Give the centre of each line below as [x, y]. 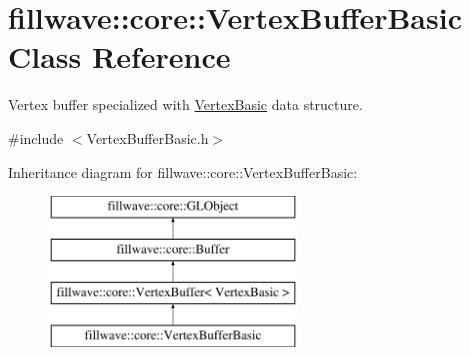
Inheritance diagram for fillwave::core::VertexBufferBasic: [183, 171]
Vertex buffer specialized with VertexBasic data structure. [185, 104]
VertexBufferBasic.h [147, 137]
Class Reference [119, 56]
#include [36, 137]
